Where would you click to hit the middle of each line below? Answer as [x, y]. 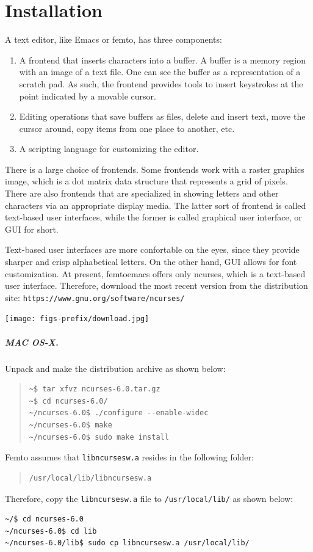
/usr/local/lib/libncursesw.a [90, 478]
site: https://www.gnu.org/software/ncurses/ [95, 297]
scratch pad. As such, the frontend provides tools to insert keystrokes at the [161, 83]
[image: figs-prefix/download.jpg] [77, 319]
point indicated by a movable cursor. [88, 96]
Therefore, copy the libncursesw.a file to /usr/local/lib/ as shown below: [149, 498]
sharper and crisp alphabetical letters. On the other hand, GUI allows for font [151, 262]
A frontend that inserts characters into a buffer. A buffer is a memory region [163, 60]
